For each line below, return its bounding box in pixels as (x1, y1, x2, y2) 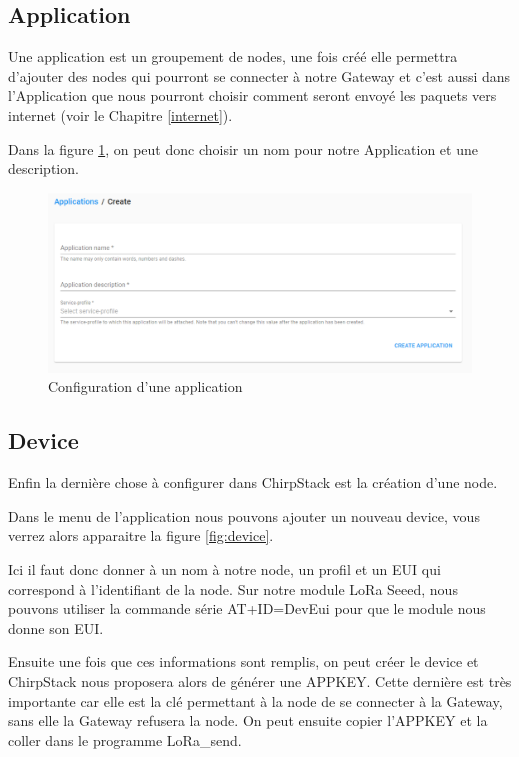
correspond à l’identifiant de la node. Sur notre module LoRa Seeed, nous (8, 578, 458, 599)
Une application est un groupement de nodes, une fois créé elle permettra (8, 46, 458, 67)
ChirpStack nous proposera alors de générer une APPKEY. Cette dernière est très (8, 671, 512, 692)
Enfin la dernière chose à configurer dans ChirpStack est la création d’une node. (8, 472, 498, 493)
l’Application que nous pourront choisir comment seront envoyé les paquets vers (8, 85, 497, 106)
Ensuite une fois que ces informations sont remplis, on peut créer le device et (8, 651, 479, 672)
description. (8, 158, 79, 179)
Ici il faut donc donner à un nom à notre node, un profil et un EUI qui (8, 559, 441, 580)
